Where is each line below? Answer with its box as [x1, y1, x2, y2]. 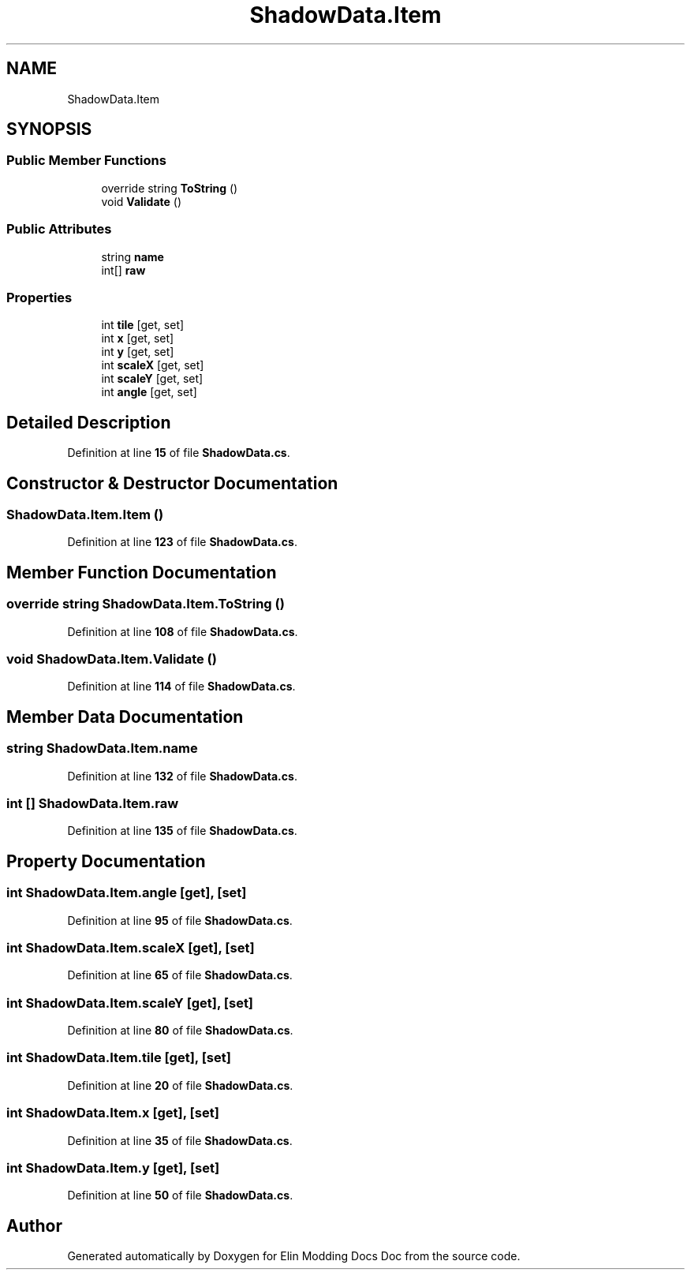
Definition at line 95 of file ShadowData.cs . [67, 913, 293, 927]
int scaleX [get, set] [101, 358, 204, 372]
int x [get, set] [101, 331, 174, 346]
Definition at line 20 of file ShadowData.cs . [67, 1078, 293, 1092]
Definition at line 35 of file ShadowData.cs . [67, 1133, 293, 1147]
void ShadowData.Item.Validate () [6, 650, 217, 667]
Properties [6, 289, 73, 305]
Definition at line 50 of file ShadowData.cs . [67, 1188, 293, 1203]
